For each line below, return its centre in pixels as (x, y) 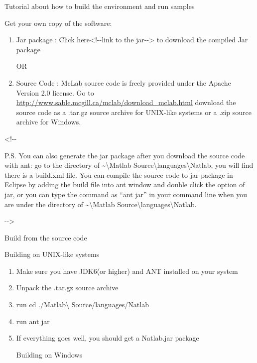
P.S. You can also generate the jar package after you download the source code (125, 155)
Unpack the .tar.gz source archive (67, 288)
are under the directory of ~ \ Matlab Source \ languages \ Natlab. (101, 204)
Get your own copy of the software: (58, 23)
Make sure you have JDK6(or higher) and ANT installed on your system (127, 271)
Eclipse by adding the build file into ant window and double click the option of (125, 184)
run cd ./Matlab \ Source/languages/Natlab (82, 304)
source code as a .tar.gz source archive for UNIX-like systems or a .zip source (134, 112)
